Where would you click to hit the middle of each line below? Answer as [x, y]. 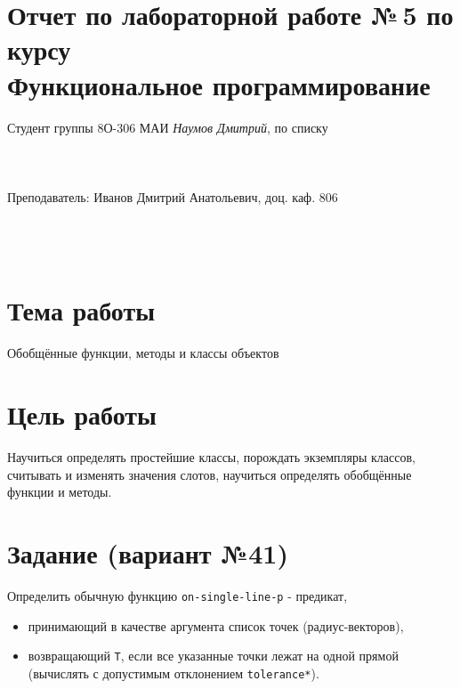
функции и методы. [60, 492]
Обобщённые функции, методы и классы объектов [143, 353]
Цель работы [82, 414]
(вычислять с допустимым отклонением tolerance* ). [174, 673]
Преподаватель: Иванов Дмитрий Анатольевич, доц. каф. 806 [173, 196]
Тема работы [81, 310]
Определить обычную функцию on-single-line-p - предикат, [178, 596]
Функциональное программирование [219, 84]
